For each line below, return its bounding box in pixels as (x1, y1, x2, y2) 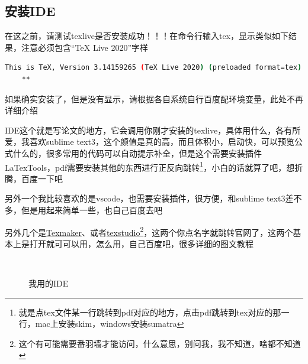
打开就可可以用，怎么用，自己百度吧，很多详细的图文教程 (29, 237, 254, 249)
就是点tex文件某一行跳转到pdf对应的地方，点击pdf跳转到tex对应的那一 (18, 305, 290, 318)
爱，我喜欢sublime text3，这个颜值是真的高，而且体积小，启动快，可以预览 (5, 135, 294, 148)
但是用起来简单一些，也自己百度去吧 (21, 203, 162, 216)
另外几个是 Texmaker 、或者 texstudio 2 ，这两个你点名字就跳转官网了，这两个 (5, 224, 293, 238)
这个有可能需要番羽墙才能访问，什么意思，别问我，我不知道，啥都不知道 (18, 337, 301, 349)
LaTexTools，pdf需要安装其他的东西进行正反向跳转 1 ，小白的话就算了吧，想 (5, 159, 295, 173)
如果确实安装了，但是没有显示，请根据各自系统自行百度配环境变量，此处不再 (5, 92, 303, 105)
